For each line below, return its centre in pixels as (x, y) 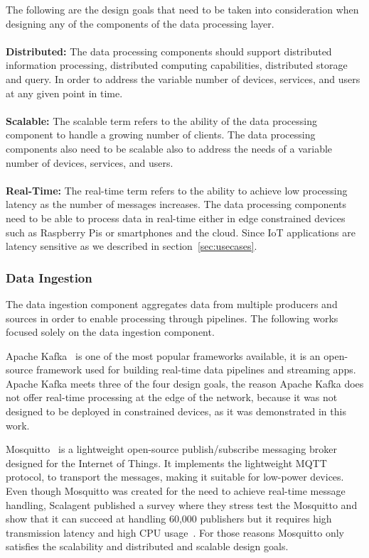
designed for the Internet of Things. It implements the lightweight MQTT (166, 463)
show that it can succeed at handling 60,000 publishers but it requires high (169, 519)
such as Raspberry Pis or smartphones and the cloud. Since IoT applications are (181, 232)
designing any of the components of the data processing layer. (140, 23)
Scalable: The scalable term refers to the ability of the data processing (161, 120)
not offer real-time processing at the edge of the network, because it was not (172, 397)
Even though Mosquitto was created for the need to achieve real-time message (176, 491)
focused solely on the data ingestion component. (110, 332)
